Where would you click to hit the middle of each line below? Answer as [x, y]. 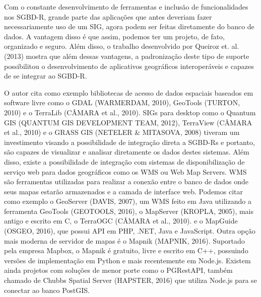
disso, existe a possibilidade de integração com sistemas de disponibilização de [124, 161]
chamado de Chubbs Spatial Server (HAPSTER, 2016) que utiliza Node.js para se [130, 280]
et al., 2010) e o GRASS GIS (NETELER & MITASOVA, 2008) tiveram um [122, 132]
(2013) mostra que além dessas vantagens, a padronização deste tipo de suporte [127, 56]
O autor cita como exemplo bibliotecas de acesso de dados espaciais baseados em [129, 92]
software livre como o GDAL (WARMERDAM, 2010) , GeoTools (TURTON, [122, 102]
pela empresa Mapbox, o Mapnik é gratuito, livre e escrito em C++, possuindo [126, 250]
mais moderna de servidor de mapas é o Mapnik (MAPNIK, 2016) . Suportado [124, 240]
